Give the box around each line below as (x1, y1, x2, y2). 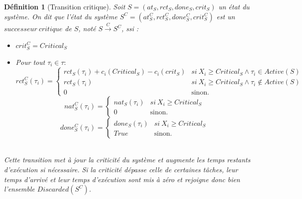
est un (216, 11, 235, 21)
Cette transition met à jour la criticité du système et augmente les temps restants (4, 154, 251, 165)
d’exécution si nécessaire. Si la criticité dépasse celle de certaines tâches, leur (4, 164, 238, 174)
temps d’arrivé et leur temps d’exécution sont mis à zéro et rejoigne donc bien (4, 174, 240, 184)
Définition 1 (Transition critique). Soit (4, 1, 126, 11)
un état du (218, 1, 250, 11)
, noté (78, 23, 96, 34)
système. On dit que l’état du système (4, 11, 118, 21)
